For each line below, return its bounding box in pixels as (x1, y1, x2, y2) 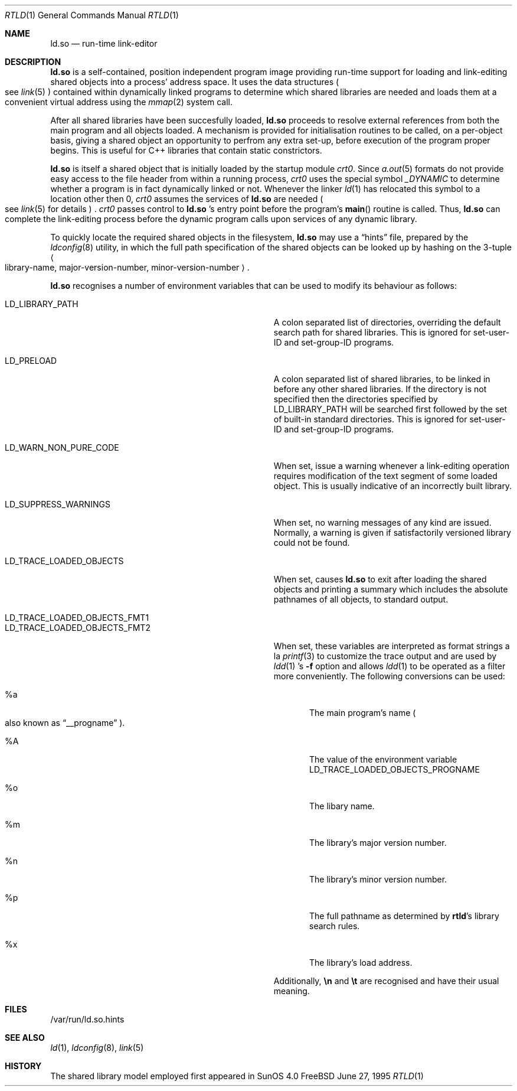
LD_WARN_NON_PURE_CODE (5, 442, 119, 452)
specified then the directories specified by (273, 394, 438, 404)
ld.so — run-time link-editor (50, 38, 158, 48)
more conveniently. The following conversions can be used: (273, 671, 505, 681)
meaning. (273, 986, 310, 996)
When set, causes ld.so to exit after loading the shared (273, 574, 487, 584)
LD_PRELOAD (5, 356, 57, 366)
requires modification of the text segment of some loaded (273, 471, 498, 481)
